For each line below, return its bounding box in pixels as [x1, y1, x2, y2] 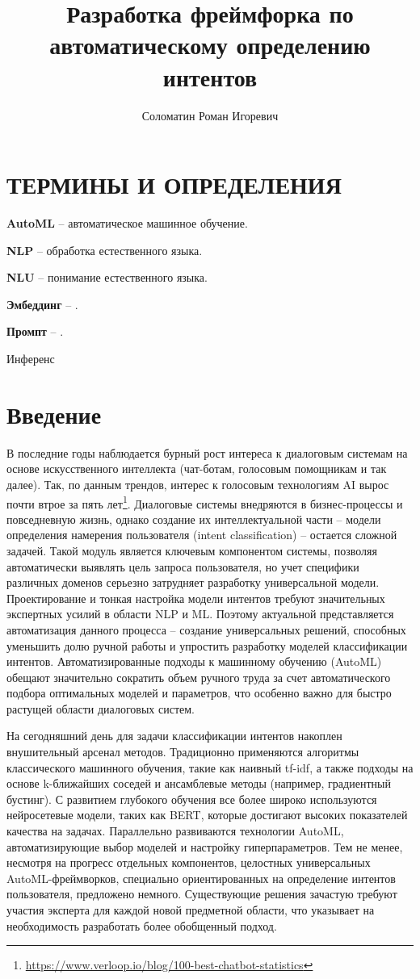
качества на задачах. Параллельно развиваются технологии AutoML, [6, 822, 344, 839]
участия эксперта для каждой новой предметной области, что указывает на [6, 902, 375, 918]
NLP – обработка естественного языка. [6, 241, 203, 258]
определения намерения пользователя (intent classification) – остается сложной [6, 526, 397, 543]
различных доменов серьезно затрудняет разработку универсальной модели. [6, 574, 380, 591]
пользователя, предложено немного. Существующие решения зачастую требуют [6, 885, 397, 902]
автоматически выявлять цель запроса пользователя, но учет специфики [6, 558, 359, 575]
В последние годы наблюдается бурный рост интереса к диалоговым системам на [6, 444, 408, 461]
